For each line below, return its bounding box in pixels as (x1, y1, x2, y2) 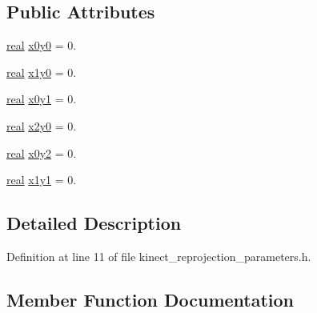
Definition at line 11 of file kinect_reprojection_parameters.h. (6, 247, 311, 264)
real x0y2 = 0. (6, 144, 77, 161)
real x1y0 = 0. (6, 63, 77, 80)
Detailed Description (6, 211, 182, 235)
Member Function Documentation (6, 287, 295, 311)
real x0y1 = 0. (6, 90, 77, 107)
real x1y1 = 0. (6, 171, 77, 188)
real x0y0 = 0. (6, 37, 77, 54)
